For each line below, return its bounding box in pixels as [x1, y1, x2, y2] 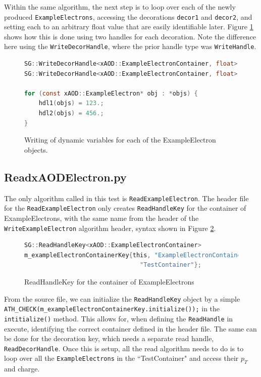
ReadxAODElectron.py [4, 169, 127, 184]
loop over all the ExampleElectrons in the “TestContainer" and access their [4, 353, 239, 363]
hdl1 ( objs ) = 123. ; [38, 100, 104, 107]
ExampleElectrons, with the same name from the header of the [4, 212, 199, 223]
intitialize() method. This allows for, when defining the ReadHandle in [4, 313, 233, 323]
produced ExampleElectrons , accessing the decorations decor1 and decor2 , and [4, 11, 252, 22]
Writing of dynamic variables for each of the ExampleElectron [24, 134, 216, 145]
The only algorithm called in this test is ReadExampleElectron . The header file [4, 193, 249, 203]
